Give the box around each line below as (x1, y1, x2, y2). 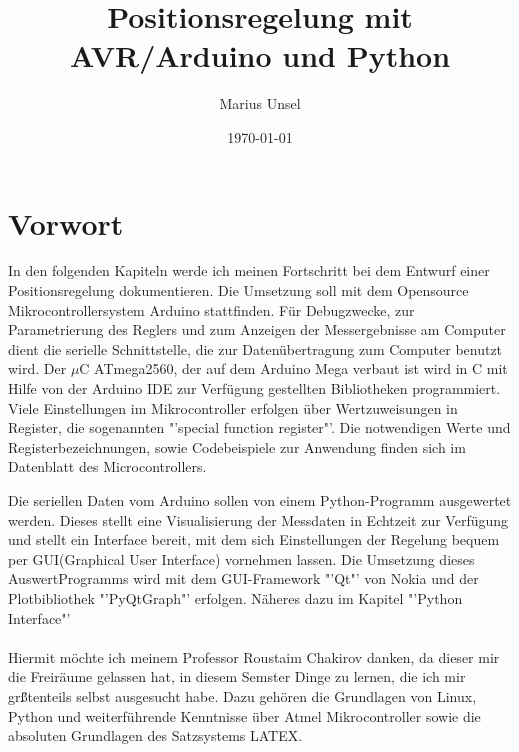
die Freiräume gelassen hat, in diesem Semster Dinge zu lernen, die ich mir (8, 666, 466, 687)
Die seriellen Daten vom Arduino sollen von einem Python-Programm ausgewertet (8, 489, 512, 510)
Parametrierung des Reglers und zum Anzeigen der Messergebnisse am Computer (8, 319, 506, 340)
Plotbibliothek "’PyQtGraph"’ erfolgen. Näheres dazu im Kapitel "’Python (8, 587, 463, 608)
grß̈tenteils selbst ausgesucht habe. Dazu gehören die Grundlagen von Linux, (8, 685, 477, 706)
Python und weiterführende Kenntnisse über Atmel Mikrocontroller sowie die (8, 705, 481, 726)
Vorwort (8, 202, 124, 243)
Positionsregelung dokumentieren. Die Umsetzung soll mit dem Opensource (8, 280, 469, 301)
